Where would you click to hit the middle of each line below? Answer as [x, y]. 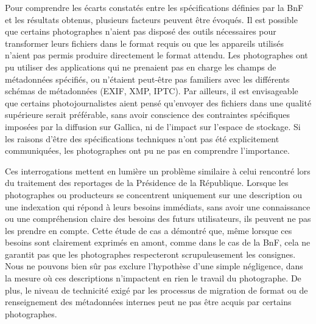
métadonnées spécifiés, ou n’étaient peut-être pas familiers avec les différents [147, 79]
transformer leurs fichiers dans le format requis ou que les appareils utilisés [144, 43]
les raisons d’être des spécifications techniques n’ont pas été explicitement [142, 138]
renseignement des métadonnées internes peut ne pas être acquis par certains [148, 302]
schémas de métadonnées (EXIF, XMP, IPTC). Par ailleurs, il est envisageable [152, 91]
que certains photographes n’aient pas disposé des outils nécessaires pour [141, 31]
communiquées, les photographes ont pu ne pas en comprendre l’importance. [147, 150]
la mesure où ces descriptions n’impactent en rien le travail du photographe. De [153, 278]
